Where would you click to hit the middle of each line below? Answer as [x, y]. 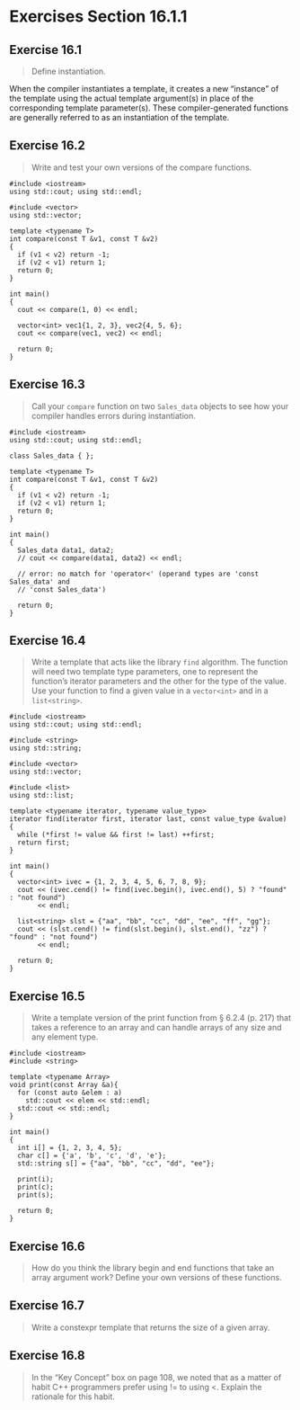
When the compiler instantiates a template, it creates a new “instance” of [144, 89]
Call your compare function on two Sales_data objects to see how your [160, 406]
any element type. [65, 1037]
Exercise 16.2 [47, 146]
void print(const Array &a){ [64, 1085]
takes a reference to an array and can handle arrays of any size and [156, 1028]
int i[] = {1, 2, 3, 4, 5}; [70, 1148]
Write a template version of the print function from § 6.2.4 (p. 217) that [161, 1018]
